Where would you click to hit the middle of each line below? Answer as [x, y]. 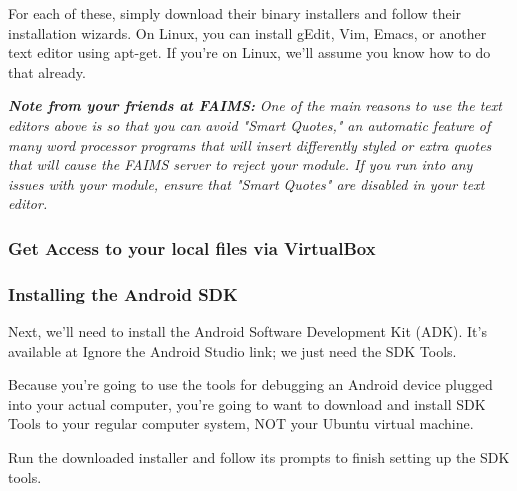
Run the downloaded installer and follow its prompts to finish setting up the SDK [259, 456]
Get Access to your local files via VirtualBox [192, 247]
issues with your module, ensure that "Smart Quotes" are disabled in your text [246, 183]
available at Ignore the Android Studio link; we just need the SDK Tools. [232, 350]
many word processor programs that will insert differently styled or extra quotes [250, 144]
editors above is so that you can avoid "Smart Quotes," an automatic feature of [249, 124]
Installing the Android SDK [123, 293]
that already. [47, 71]
